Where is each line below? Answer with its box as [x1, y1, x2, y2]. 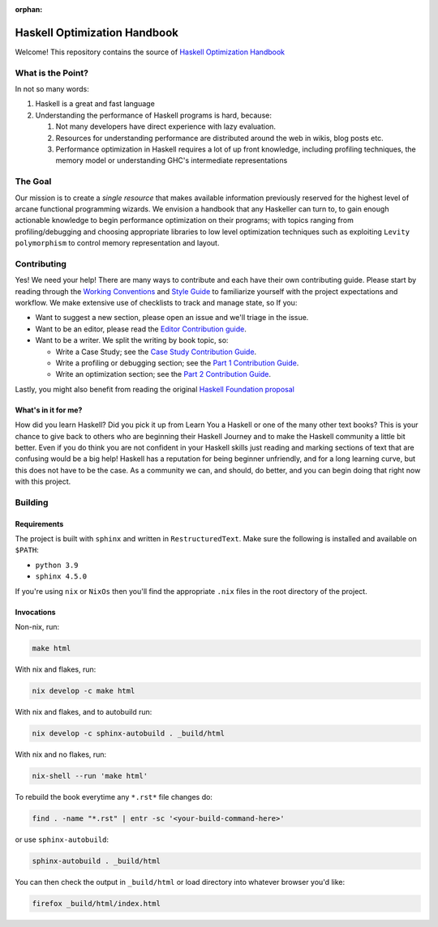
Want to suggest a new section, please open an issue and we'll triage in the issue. [35, 313, 309, 323]
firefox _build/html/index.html [32, 899, 161, 908]
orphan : [15, 5, 43, 14]
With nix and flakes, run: [15, 664, 97, 674]
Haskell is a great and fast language [35, 99, 156, 109]
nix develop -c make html [32, 686, 135, 695]
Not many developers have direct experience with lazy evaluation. [55, 122, 276, 131]
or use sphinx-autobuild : [15, 835, 109, 844]
